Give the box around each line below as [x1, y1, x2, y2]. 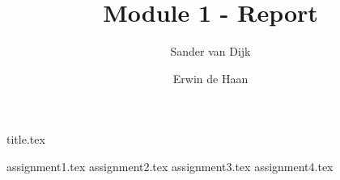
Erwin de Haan [172, 69, 249, 86]
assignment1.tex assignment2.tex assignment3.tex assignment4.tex [6, 157, 334, 174]
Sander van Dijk [170, 43, 251, 60]
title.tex [6, 131, 45, 148]
